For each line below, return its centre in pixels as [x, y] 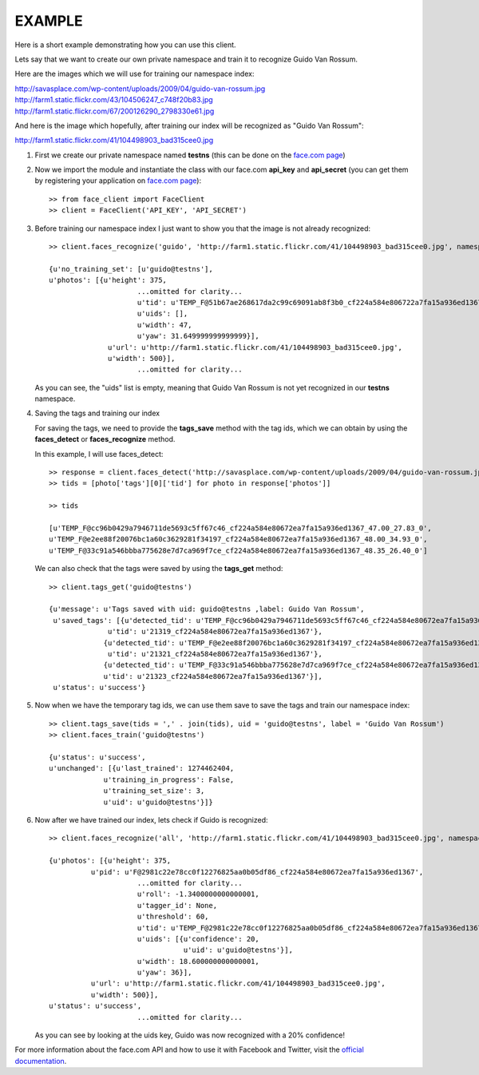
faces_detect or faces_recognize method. [105, 439]
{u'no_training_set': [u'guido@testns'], [131, 269]
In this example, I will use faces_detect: [99, 454]
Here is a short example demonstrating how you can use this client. [125, 45]
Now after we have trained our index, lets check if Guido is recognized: [151, 819]
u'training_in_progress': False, [169, 779]
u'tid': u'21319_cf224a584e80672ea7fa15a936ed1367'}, [215, 632]
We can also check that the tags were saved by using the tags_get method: [159, 569]
